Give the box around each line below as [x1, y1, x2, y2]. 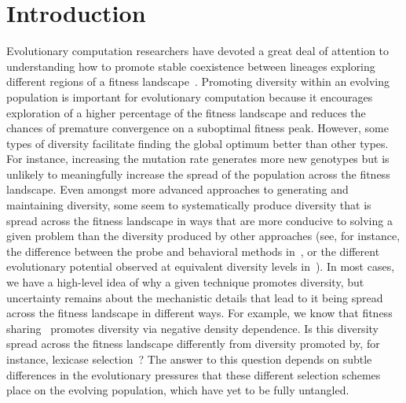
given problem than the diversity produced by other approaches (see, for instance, [6, 227, 401, 244]
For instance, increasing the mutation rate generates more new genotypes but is [6, 150, 390, 167]
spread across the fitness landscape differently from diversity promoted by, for [6, 335, 380, 352]
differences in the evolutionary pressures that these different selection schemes [6, 366, 381, 383]
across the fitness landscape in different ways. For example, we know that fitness [6, 305, 393, 321]
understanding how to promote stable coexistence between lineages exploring [6, 57, 375, 74]
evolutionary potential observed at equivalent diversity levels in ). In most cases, [6, 258, 395, 275]
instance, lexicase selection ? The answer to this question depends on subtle [6, 351, 372, 367]
